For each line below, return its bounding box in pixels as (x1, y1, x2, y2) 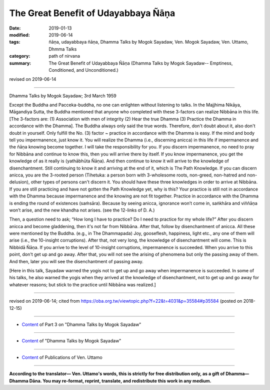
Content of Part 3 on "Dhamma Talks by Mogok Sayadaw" (21, 321, 141, 327)
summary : (9, 60, 31, 66)
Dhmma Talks (48, 46, 77, 52)
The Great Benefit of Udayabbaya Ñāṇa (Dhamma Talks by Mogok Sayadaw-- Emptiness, (48, 60, 233, 66)
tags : (9, 39, 20, 45)
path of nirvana (48, 53, 80, 59)
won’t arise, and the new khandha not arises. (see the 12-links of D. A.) (9, 207, 155, 213)
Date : (9, 25, 21, 31)
